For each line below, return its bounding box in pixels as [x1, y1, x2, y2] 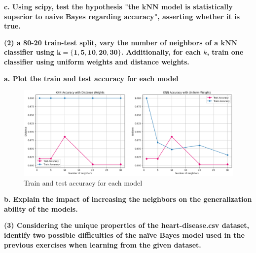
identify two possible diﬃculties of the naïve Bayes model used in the [4, 230, 245, 240]
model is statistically [161, 1, 233, 11]
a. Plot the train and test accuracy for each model [4, 73, 179, 83]
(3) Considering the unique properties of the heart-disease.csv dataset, [4, 220, 250, 230]
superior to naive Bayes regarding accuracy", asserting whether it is [4, 11, 240, 21]
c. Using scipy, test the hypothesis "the [4, 1, 140, 11]
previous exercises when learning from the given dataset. [4, 239, 201, 250]
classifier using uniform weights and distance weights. [4, 56, 189, 66]
